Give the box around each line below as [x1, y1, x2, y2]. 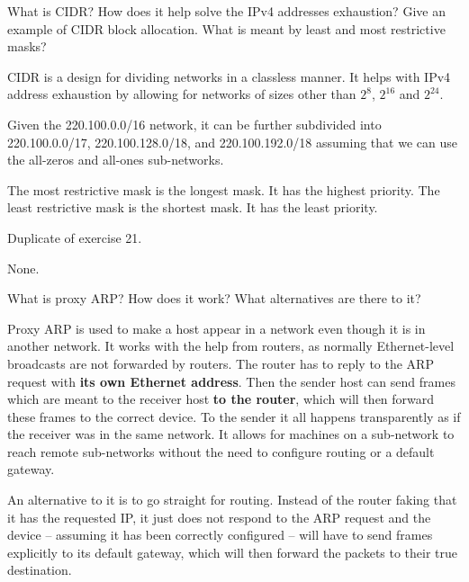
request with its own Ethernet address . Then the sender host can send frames [7, 372, 455, 390]
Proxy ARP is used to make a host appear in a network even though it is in [7, 318, 426, 337]
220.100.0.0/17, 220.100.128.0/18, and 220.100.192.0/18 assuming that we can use [7, 132, 457, 151]
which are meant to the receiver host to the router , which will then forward [7, 389, 435, 408]
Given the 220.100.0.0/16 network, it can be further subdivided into [7, 114, 382, 133]
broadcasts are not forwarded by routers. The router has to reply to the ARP [7, 354, 434, 372]
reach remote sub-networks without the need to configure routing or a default [7, 442, 435, 461]
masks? [7, 37, 47, 56]
